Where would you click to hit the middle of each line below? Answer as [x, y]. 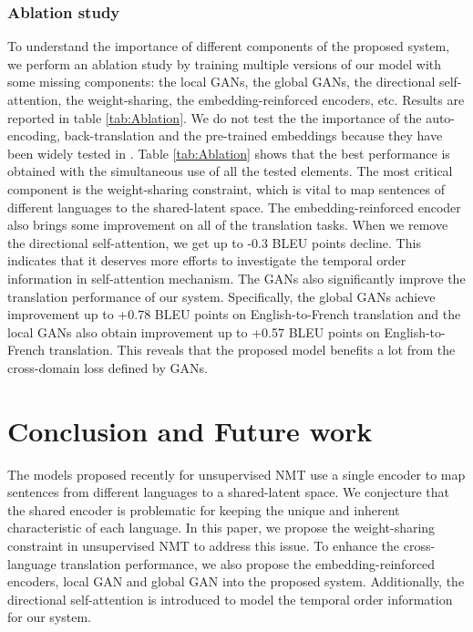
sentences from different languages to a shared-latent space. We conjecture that [229, 492]
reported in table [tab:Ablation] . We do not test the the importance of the [215, 117]
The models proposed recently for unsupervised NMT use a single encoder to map [236, 474]
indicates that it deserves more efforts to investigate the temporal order [207, 260]
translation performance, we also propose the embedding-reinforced [248, 563]
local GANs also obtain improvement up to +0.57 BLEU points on [194, 332]
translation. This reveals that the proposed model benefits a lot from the [252, 350]
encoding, [34, 135]
